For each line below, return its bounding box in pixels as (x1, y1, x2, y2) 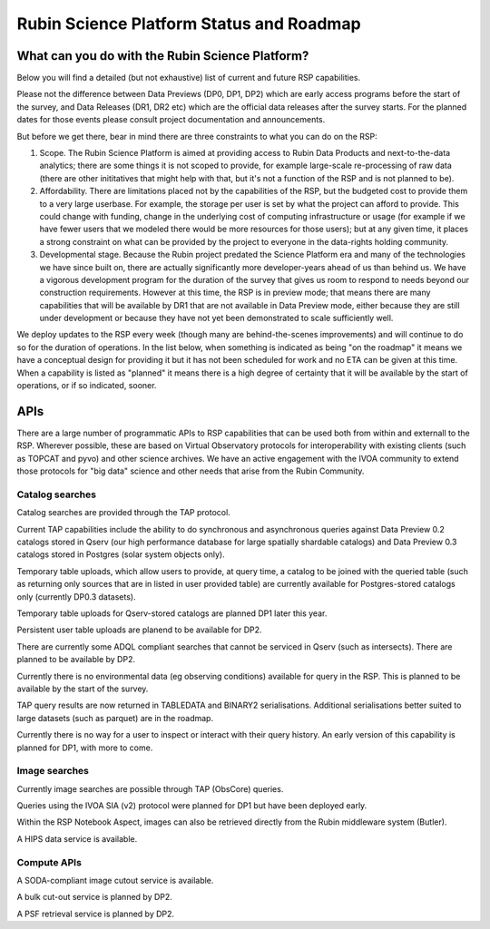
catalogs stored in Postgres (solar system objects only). (16, 549, 226, 560)
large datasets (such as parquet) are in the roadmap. (16, 712, 213, 723)
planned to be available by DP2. (16, 654, 136, 665)
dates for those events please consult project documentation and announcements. (16, 114, 326, 125)
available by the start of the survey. (16, 683, 149, 694)
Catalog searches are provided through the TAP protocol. (16, 507, 230, 518)
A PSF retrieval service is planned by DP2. (16, 908, 175, 919)
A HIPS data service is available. (16, 833, 138, 844)
